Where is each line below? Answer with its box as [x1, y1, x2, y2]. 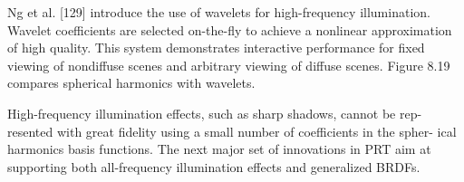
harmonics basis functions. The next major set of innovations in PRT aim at [7, 139, 431, 158]
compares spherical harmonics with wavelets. [7, 73, 256, 92]
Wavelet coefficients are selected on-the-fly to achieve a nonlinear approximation [7, 20, 452, 39]
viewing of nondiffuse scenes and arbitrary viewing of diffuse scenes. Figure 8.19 [7, 55, 450, 74]
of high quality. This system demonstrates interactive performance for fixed [7, 38, 425, 57]
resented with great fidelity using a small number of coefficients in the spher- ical [7, 121, 457, 140]
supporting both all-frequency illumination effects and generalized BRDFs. [7, 157, 420, 176]
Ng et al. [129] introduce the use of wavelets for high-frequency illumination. [7, 3, 430, 21]
